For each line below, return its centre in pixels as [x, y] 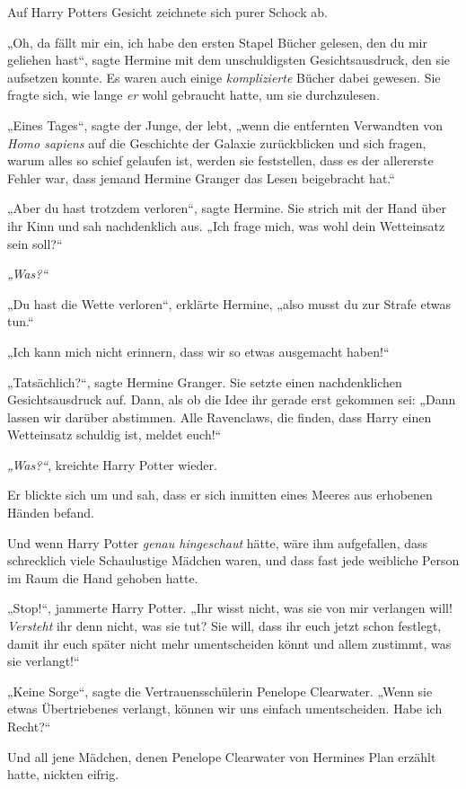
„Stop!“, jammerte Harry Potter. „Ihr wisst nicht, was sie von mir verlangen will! [230, 608]
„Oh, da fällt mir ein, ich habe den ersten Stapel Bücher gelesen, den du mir [217, 42]
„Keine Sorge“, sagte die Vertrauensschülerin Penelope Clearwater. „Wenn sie [220, 691]
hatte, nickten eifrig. [63, 774]
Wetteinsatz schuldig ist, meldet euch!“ [114, 434]
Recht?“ [29, 726]
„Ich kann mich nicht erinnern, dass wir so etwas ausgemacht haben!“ [198, 351]
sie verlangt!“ [44, 661]
